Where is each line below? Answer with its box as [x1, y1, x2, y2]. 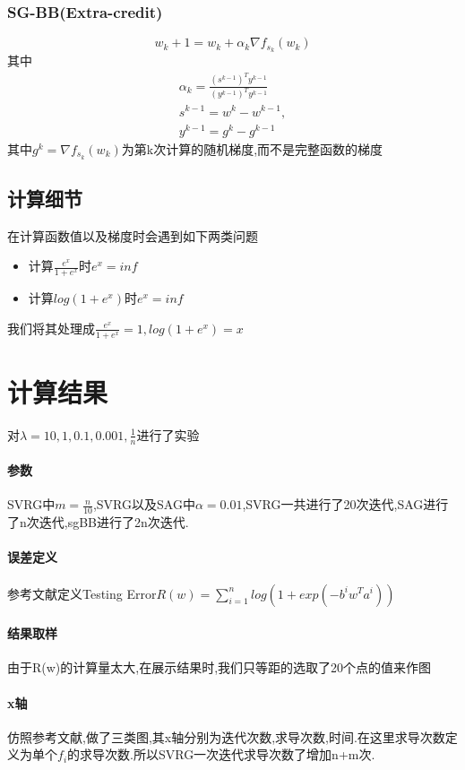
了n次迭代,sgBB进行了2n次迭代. [7, 513, 189, 532]
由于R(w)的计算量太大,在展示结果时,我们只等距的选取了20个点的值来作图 [7, 658, 432, 677]
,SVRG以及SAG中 [92, 495, 195, 514]
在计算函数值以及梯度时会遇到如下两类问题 [7, 226, 258, 245]
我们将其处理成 [7, 318, 95, 337]
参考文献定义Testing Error [7, 584, 157, 602]
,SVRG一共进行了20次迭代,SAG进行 [242, 495, 449, 514]
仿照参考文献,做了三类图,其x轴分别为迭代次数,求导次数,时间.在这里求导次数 [7, 727, 445, 746]
